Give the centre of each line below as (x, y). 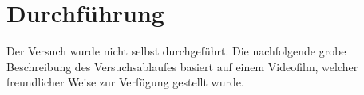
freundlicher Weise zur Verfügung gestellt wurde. (125, 82)
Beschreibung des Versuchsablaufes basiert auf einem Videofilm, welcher (182, 66)
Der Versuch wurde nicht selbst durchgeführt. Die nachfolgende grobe (176, 51)
